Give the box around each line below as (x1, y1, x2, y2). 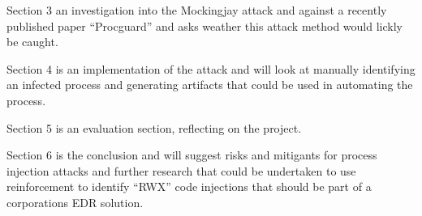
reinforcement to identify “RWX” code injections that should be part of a (6, 178, 372, 195)
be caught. (6, 33, 58, 50)
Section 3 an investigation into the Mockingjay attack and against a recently (6, 2, 387, 18)
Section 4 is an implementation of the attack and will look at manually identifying (6, 60, 416, 77)
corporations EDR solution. (6, 193, 144, 210)
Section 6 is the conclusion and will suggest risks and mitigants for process (6, 146, 377, 163)
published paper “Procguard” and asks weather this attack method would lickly (6, 17, 403, 34)
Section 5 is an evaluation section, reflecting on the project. (6, 119, 302, 136)
